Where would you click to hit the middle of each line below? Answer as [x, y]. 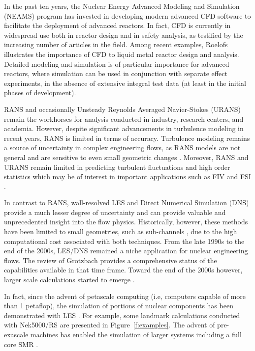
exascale [16, 334]
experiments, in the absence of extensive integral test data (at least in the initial [125, 83]
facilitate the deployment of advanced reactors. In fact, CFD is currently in [117, 25]
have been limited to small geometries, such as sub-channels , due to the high [121, 231]
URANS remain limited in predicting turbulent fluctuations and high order [117, 167]
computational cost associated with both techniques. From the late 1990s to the [124, 241]
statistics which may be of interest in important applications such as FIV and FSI [127, 176]
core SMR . [21, 344]
